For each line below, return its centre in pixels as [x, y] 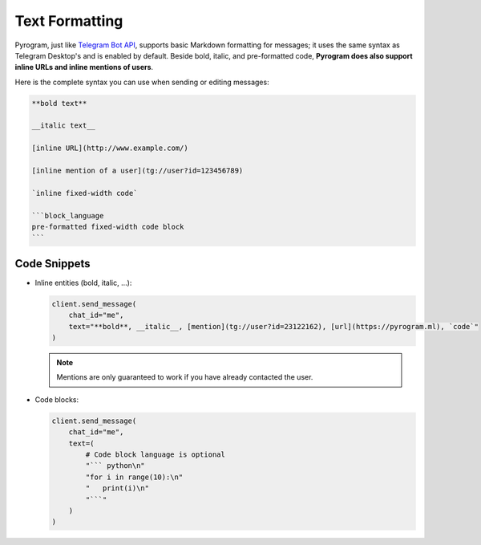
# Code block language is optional [156, 454]
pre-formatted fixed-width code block [108, 227]
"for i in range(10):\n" [134, 477]
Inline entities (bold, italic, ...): [83, 283]
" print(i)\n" [117, 488]
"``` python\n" [115, 466]
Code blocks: [57, 399]
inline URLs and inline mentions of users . [84, 67]
